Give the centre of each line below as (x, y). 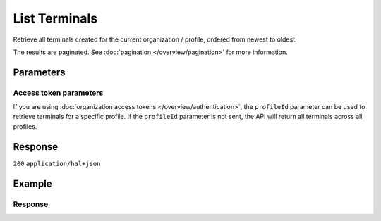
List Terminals (55, 18)
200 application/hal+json (57, 163)
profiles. (25, 126)
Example (32, 183)
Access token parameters (58, 93)
